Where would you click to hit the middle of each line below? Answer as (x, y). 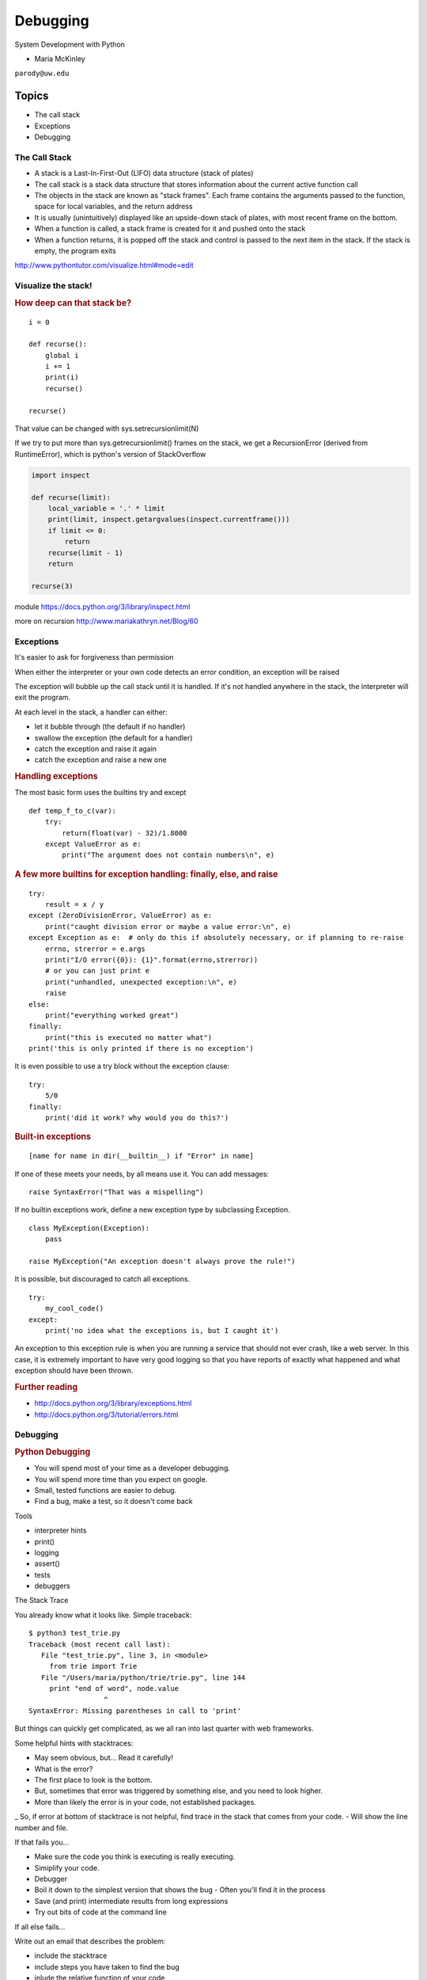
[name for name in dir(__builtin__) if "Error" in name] (142, 1156)
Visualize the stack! (53, 286)
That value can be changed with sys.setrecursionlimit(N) (107, 428)
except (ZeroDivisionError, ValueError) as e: (121, 916)
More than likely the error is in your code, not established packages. (145, 1802)
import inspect (60, 475)
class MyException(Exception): (89, 1228)
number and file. (42, 1828)
